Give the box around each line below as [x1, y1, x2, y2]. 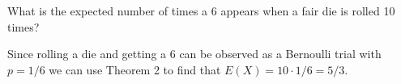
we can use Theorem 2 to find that [49, 61, 221, 78]
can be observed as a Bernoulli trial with [179, 45, 382, 62]
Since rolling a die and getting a [7, 45, 167, 62]
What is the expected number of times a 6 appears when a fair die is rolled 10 [7, 2, 395, 19]
